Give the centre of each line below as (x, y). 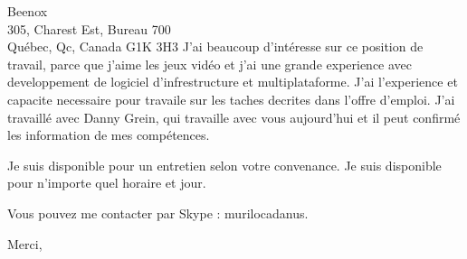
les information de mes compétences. (109, 135)
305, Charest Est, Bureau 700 (89, 28)
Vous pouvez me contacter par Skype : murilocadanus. (158, 213)
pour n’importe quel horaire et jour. (107, 183)
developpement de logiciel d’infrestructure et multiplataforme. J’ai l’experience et (233, 82)
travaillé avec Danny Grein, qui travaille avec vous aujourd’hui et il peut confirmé (234, 117)
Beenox (28, 11)
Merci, (25, 243)
